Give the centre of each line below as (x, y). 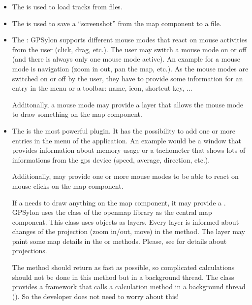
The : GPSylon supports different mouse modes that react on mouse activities (130, 40)
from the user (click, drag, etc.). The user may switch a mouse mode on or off (129, 49)
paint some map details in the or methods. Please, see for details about (119, 241)
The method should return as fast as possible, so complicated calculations (123, 267)
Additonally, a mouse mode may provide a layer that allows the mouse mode (128, 104)
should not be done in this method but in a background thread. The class (123, 277)
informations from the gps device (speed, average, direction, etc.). (111, 159)
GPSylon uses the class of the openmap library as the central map (112, 212)
